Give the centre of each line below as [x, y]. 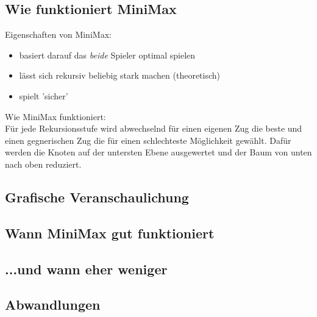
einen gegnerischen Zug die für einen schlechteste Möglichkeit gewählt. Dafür [148, 140]
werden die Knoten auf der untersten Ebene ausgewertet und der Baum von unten [158, 152]
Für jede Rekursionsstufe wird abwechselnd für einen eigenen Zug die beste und [154, 128]
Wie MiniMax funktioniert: [55, 116]
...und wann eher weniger [86, 269]
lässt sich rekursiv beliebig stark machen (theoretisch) [120, 75]
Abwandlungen [53, 305]
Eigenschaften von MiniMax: [58, 34]
